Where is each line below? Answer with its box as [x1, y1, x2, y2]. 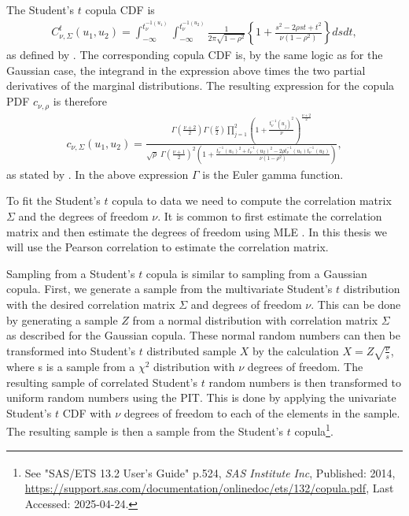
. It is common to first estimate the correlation [157, 208, 382, 225]
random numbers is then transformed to [208, 373, 402, 390]
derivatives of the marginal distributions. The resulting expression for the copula [6, 77, 395, 94]
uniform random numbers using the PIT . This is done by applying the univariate [6, 389, 396, 406]
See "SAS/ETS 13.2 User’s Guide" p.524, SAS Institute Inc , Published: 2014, [24, 464, 396, 481]
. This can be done [311, 296, 401, 313]
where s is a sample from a [6, 358, 135, 375]
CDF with [62, 404, 112, 421]
